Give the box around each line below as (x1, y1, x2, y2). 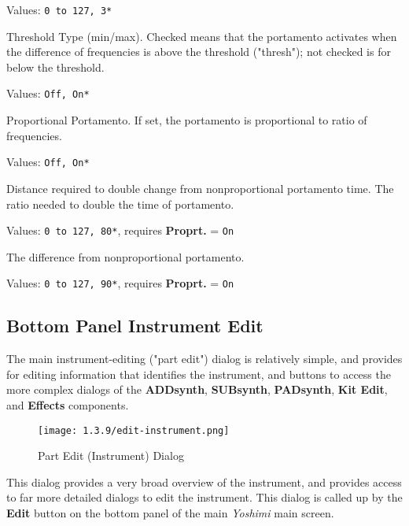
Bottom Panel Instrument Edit (6, 313, 263, 338)
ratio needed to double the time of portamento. (6, 195, 234, 212)
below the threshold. (6, 58, 105, 75)
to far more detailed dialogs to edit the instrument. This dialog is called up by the (6, 489, 403, 506)
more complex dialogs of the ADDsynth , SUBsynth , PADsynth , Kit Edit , (6, 381, 388, 398)
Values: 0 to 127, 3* (6, 2, 112, 17)
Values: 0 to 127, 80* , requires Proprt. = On (6, 222, 234, 239)
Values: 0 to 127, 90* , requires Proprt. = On (6, 275, 234, 291)
